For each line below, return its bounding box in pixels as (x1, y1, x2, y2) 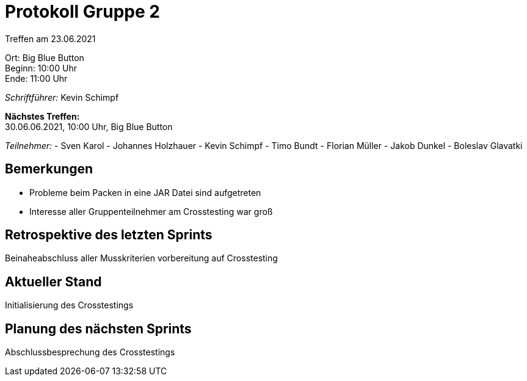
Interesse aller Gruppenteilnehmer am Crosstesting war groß (29, 206, 273, 217)
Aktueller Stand (5, 274, 102, 289)
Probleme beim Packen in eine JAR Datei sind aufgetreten (29, 187, 261, 198)
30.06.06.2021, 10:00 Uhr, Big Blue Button (5, 121, 173, 132)
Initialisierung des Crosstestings (5, 300, 134, 311)
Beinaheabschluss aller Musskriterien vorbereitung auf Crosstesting (5, 253, 278, 264)
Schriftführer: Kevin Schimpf (5, 92, 119, 103)
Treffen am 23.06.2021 (5, 33, 96, 44)
